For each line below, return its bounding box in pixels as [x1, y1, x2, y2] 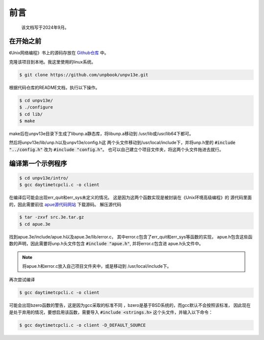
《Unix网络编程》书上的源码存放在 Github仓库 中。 [9, 50, 109, 56]
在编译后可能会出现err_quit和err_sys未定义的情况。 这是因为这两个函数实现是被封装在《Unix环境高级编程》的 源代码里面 [9, 194, 252, 200]
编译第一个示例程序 [9, 159, 67, 168]
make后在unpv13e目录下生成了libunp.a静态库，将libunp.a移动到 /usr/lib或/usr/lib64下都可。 [9, 130, 194, 136]
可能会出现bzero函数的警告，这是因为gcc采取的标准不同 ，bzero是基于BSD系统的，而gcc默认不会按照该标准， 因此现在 [9, 302, 251, 308]
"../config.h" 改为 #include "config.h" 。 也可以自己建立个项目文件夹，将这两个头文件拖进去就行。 [9, 147, 224, 152]
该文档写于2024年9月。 [21, 24, 69, 30]
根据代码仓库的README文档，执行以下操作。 [9, 85, 100, 90]
